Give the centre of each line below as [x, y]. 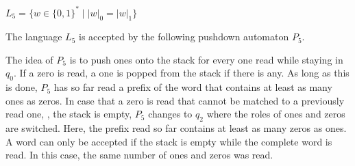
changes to [170, 114]
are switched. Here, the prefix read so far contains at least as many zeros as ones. [176, 128]
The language [34, 37]
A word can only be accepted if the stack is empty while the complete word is [169, 141]
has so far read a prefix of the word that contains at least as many [193, 87]
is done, [22, 87]
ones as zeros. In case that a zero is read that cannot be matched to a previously [175, 100]
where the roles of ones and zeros [276, 114]
